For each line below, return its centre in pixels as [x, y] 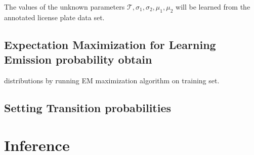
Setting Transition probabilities [88, 107]
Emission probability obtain [78, 59]
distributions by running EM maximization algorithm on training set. [112, 80]
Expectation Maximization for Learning [110, 44]
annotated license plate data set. [54, 17]
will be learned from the [213, 7]
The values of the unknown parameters [65, 7]
